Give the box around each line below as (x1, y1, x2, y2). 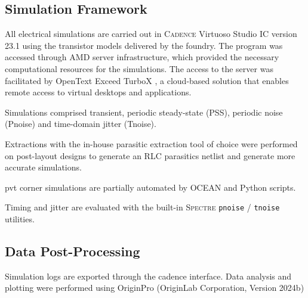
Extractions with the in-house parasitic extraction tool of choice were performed (5, 137, 298, 150)
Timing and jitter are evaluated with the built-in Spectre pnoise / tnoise (5, 201, 280, 213)
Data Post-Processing (5, 241, 140, 260)
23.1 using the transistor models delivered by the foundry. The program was (5, 39, 283, 51)
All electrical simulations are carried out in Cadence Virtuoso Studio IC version (5, 27, 297, 40)
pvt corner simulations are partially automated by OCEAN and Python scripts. (5, 181, 296, 193)
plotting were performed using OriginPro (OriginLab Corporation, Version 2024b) (5, 281, 304, 294)
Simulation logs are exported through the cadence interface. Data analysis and (5, 269, 292, 282)
